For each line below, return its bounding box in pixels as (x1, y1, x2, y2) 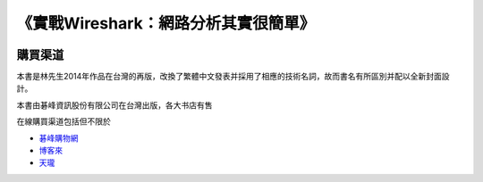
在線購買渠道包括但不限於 (16, 116, 111, 127)
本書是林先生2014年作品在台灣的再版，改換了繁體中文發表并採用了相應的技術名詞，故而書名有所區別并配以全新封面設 (16, 71, 451, 82)
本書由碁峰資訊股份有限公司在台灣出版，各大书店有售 (16, 99, 213, 111)
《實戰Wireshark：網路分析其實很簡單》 (16, 13, 316, 33)
